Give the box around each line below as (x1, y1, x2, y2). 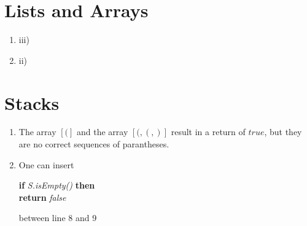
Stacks (4, 90, 60, 115)
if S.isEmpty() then (18, 179, 95, 192)
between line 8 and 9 (18, 211, 97, 224)
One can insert (18, 158, 74, 171)
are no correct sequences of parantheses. (18, 138, 169, 150)
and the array (76, 125, 128, 138)
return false (18, 190, 66, 203)
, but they (264, 125, 302, 138)
